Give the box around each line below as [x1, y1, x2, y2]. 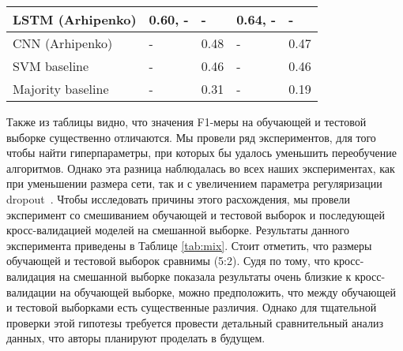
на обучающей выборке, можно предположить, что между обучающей [59, 283, 397, 300]
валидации [6, 283, 57, 300]
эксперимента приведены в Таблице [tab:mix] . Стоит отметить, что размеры [6, 237, 372, 253]
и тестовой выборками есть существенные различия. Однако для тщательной [6, 299, 377, 316]
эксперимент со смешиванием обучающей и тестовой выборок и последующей [6, 206, 386, 222]
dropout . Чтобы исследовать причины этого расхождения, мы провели [6, 190, 351, 207]
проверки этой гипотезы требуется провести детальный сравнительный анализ [6, 314, 383, 330]
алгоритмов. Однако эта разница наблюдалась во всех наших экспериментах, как [6, 159, 395, 176]
